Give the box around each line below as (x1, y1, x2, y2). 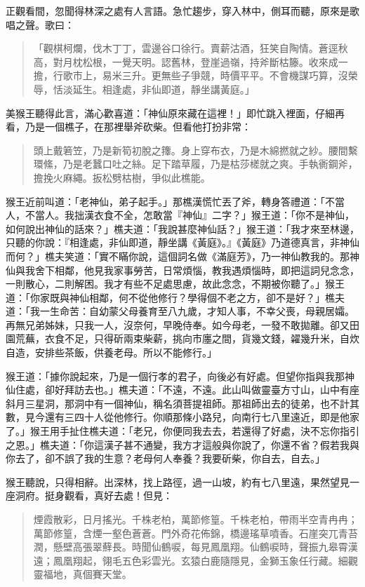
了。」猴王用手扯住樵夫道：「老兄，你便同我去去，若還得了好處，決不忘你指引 (6, 424, 359, 438)
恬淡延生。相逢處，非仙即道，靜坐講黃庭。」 (53, 81, 255, 96)
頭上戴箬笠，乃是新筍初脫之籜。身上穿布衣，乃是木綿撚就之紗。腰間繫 (33, 142, 358, 157)
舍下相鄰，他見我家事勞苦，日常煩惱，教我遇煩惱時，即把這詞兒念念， (34, 262, 359, 277)
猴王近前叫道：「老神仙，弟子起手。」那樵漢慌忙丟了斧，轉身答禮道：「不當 (6, 194, 345, 208)
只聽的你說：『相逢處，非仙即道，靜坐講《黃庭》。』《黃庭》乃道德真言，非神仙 (6, 235, 359, 250)
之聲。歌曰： (15, 17, 74, 32)
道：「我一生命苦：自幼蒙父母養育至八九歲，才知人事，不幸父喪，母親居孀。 (6, 304, 354, 318)
